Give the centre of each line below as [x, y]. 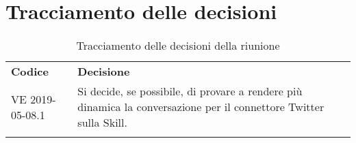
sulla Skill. [102, 123]
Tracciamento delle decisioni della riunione [178, 46]
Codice [30, 71]
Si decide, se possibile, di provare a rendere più [190, 91]
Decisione [104, 71]
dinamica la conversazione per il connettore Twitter [201, 107]
